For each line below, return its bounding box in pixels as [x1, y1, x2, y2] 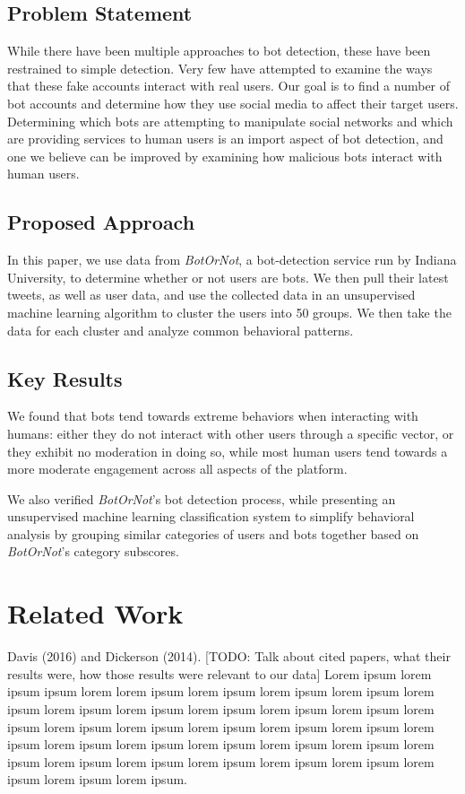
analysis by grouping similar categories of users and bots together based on [7, 524, 419, 543]
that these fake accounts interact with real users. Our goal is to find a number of [7, 76, 451, 95]
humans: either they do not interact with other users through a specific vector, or [7, 423, 454, 442]
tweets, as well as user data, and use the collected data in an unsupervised [7, 285, 416, 304]
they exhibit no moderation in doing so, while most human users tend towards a [7, 441, 448, 460]
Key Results [7, 364, 123, 392]
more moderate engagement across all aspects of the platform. [7, 459, 348, 478]
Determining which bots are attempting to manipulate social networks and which [7, 111, 453, 130]
